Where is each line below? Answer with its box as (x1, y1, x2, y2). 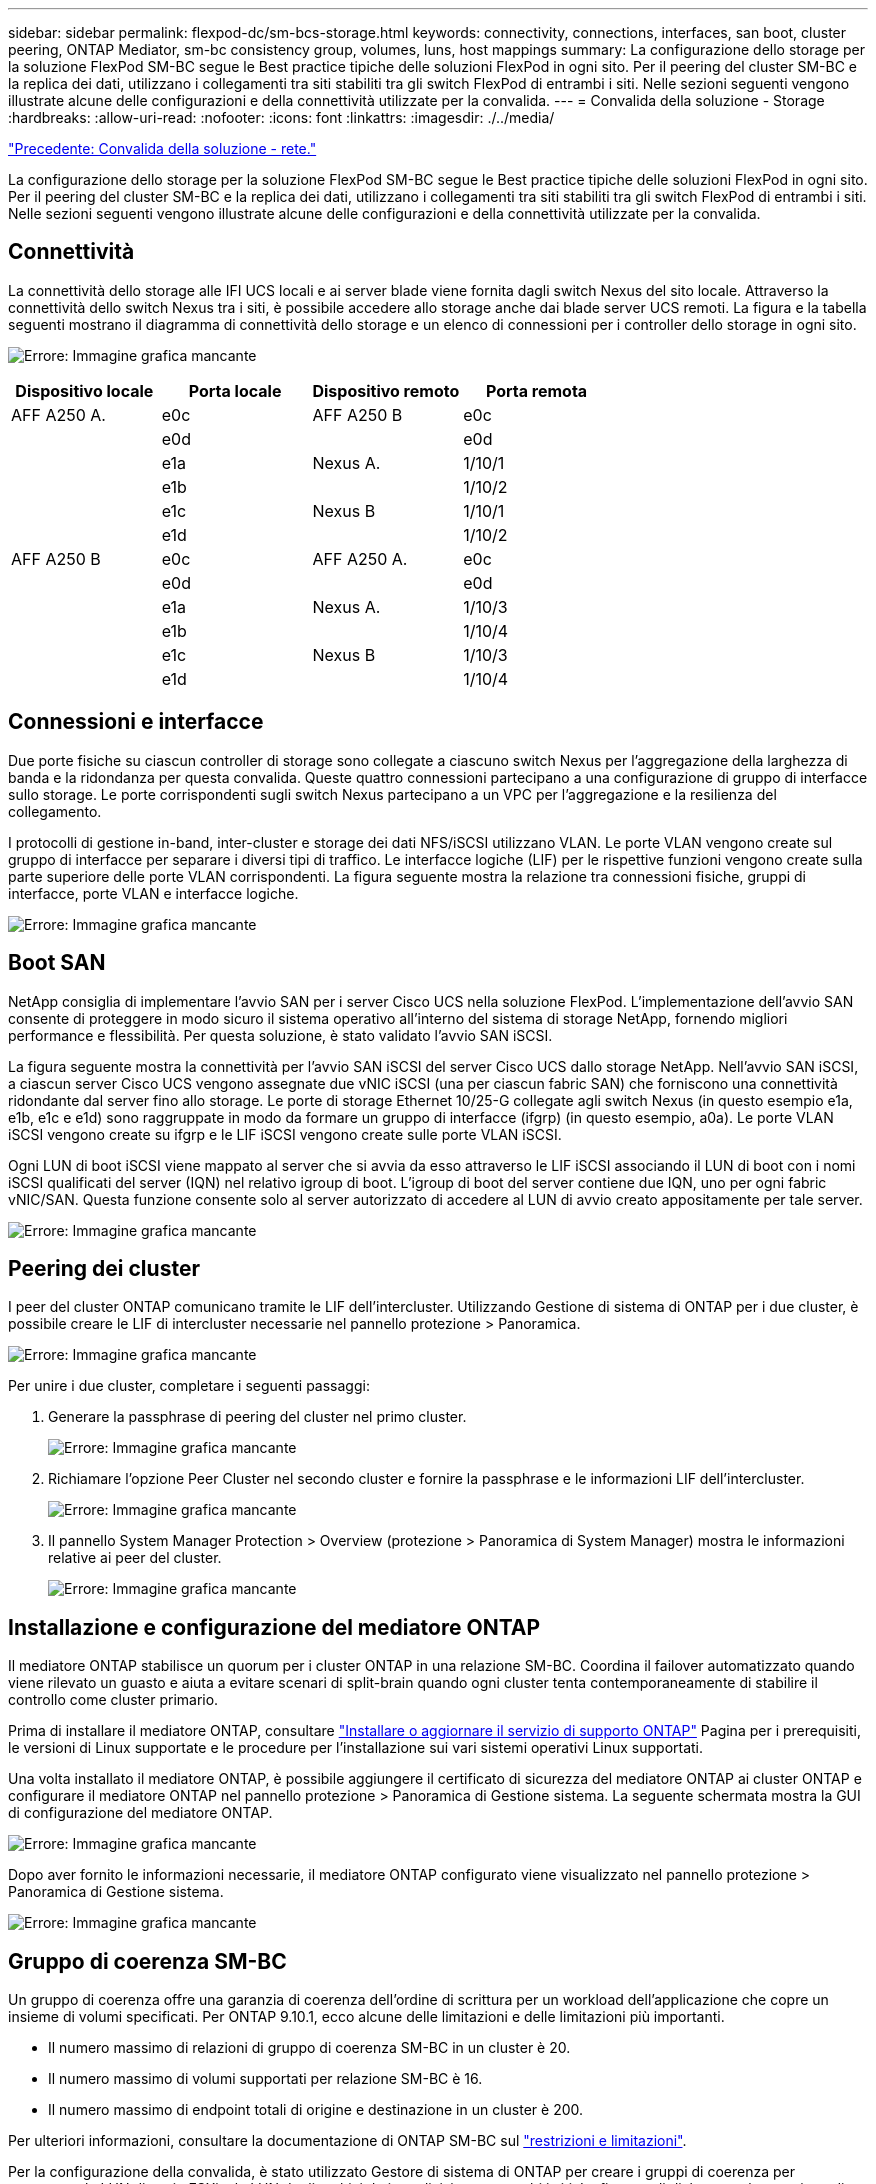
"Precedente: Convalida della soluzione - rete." (8, 140, 317, 157)
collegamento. (8, 802, 102, 820)
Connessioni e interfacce (8, 709, 264, 735)
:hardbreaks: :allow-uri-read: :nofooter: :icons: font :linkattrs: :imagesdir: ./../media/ (8, 109, 555, 126)
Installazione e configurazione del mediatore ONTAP (8, 1614, 541, 1640)
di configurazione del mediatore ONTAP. (8, 1804, 273, 1822)
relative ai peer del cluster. (48, 1549, 222, 1567)
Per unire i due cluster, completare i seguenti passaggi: (8, 1377, 370, 1395)
